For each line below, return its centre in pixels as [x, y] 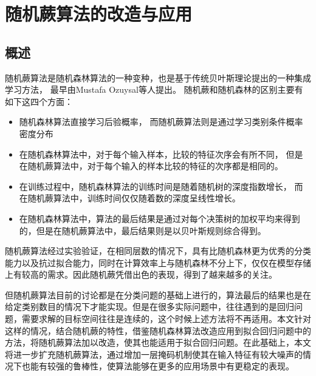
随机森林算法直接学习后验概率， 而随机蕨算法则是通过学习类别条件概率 [161, 122]
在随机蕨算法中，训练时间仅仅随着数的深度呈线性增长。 [130, 198]
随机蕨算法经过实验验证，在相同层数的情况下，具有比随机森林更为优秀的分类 [158, 251]
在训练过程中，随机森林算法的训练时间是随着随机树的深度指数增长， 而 [161, 186]
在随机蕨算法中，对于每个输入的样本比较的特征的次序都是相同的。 [151, 166]
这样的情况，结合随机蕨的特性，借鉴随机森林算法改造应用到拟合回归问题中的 [158, 330]
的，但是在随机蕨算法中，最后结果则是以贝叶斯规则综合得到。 [143, 230]
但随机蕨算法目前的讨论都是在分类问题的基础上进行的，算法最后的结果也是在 [158, 294]
